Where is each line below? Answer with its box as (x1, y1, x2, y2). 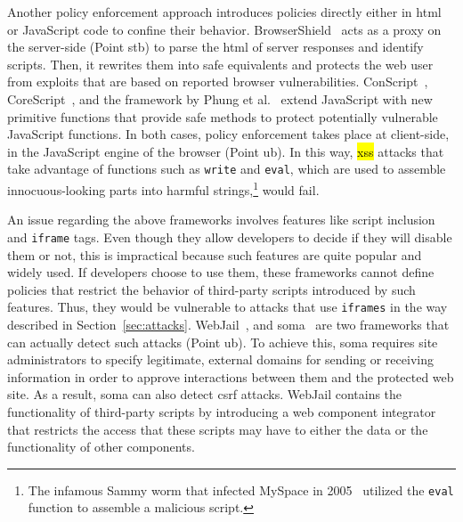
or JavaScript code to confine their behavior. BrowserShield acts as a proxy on (7, 20, 442, 38)
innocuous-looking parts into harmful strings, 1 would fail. (7, 178, 320, 199)
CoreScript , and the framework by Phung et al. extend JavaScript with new (7, 89, 433, 108)
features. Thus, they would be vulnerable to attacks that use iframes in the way (7, 298, 448, 316)
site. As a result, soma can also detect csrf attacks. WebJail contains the (7, 385, 402, 404)
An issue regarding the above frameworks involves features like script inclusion (7, 210, 435, 229)
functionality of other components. (7, 437, 195, 456)
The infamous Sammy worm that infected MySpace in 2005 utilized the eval (28, 480, 454, 499)
